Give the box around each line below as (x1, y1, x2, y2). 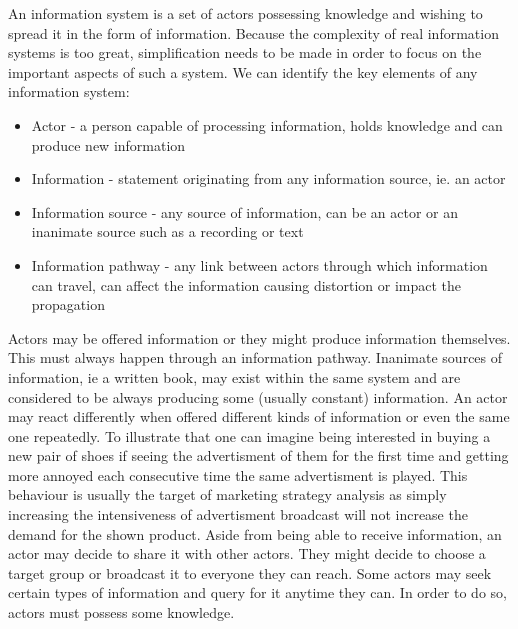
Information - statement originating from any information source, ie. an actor (31, 168, 506, 189)
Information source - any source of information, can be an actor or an (31, 201, 459, 222)
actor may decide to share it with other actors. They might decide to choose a (8, 543, 486, 564)
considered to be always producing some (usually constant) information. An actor (8, 386, 508, 407)
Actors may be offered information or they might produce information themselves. (8, 327, 511, 348)
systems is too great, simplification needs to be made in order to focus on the (8, 42, 482, 63)
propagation (31, 294, 105, 315)
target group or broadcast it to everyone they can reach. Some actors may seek (8, 562, 492, 583)
